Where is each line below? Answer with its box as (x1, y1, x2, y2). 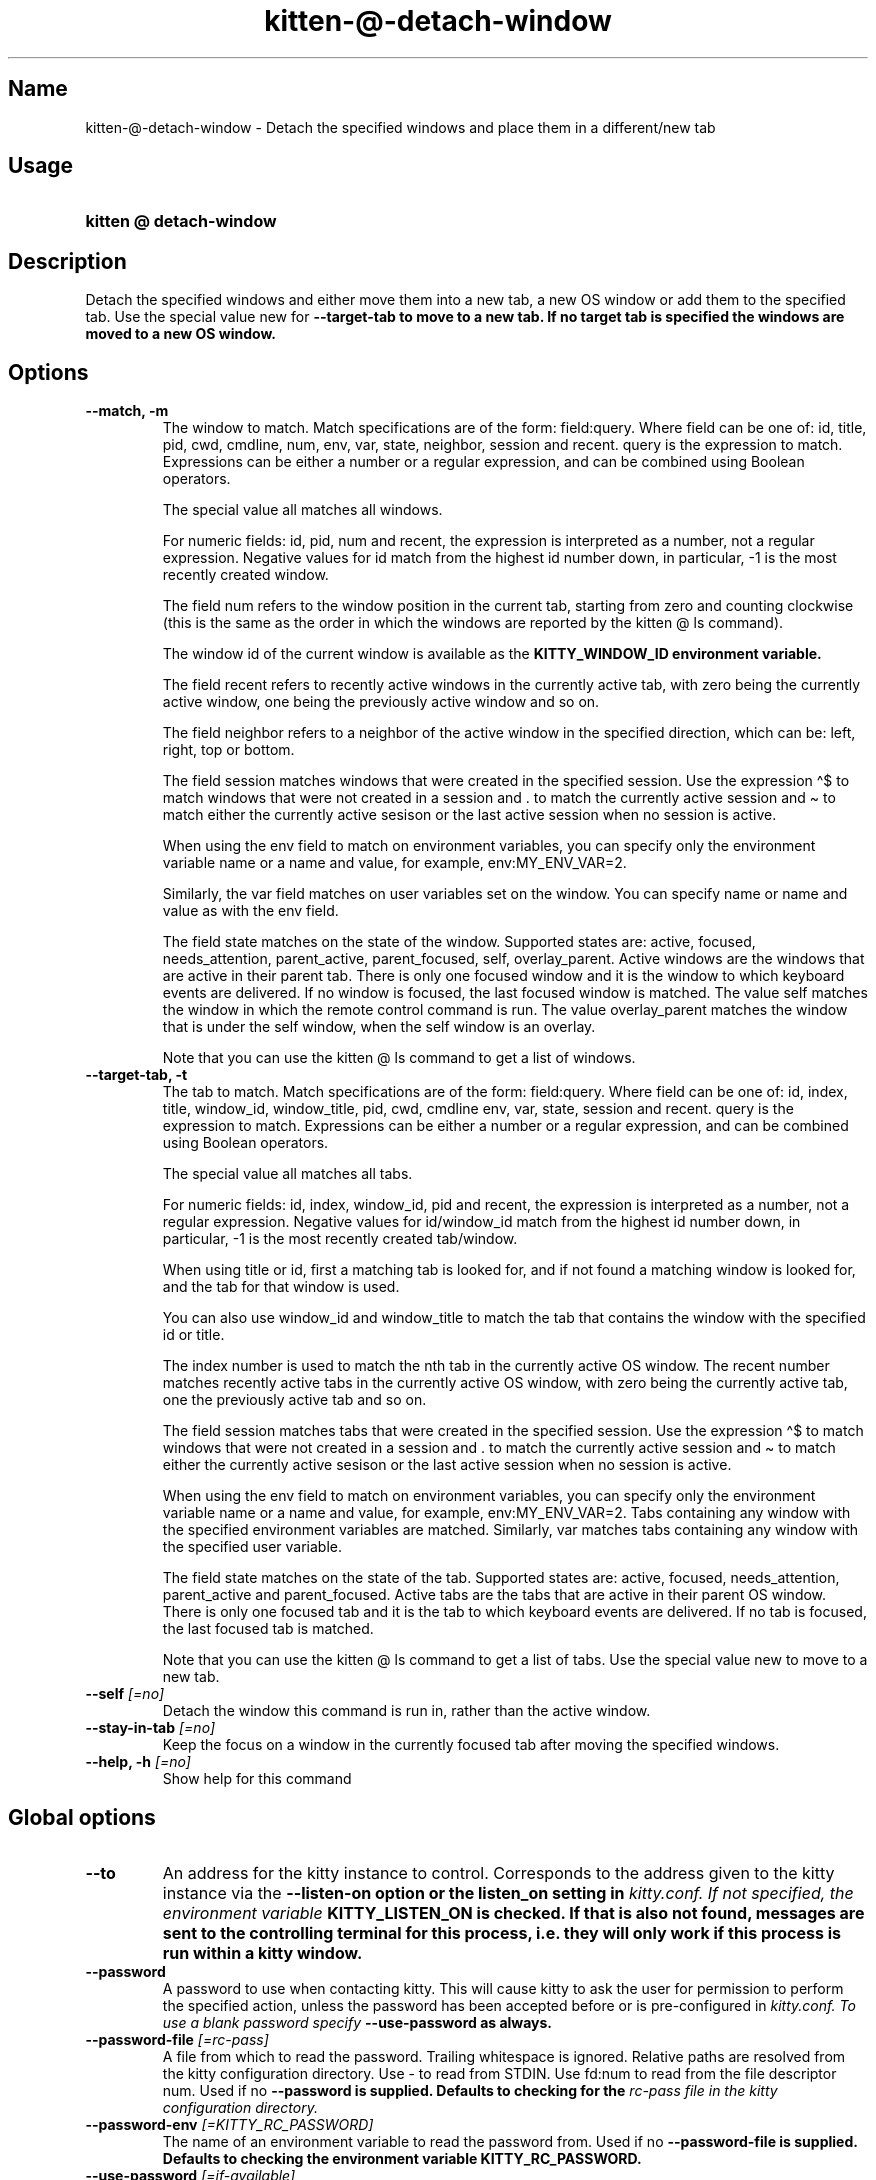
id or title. (162, 1326, 225, 1344)
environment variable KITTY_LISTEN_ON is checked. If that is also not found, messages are (162, 1902, 865, 1923)
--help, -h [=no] (85, 1753, 191, 1771)
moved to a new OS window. (85, 325, 276, 343)
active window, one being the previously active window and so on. (162, 693, 600, 711)
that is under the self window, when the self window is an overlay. (162, 1018, 596, 1036)
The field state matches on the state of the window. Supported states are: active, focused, (162, 933, 756, 951)
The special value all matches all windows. (162, 501, 443, 519)
